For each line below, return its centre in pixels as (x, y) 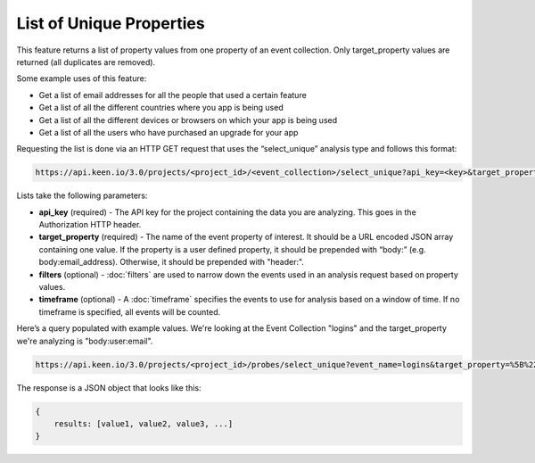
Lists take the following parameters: (82, 195)
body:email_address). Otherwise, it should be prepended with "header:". (172, 262)
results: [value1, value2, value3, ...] (144, 423)
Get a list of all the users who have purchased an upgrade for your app (169, 132)
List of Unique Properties (111, 23)
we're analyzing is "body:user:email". (85, 341)
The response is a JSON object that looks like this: (109, 387)
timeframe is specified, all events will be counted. (130, 311)
